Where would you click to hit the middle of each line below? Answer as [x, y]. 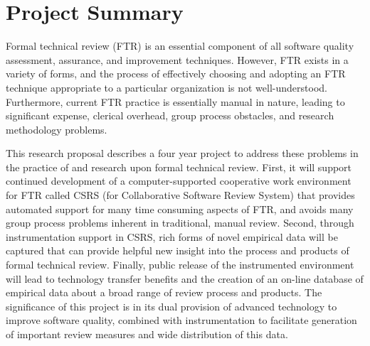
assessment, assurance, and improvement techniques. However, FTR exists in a [177, 59]
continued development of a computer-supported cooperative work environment [179, 181]
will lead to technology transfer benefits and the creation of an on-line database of [185, 278]
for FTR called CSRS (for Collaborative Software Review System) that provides [180, 195]
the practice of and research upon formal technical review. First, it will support [179, 167]
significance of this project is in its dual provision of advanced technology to [171, 306]
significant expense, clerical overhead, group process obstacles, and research [170, 115]
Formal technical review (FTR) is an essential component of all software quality [180, 46]
